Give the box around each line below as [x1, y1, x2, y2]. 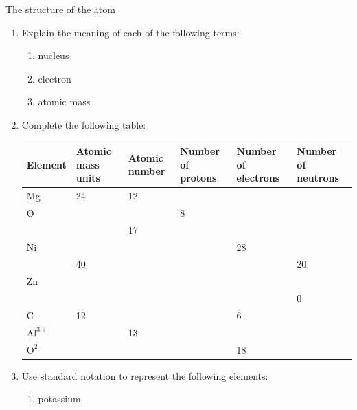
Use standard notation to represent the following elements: [21, 368, 268, 382]
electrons [236, 171, 280, 185]
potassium [38, 391, 81, 406]
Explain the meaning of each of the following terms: [21, 25, 240, 39]
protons [180, 171, 217, 185]
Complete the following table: [21, 117, 146, 131]
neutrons [297, 171, 339, 185]
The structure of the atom [5, 2, 115, 16]
